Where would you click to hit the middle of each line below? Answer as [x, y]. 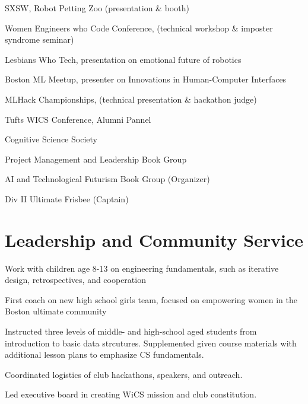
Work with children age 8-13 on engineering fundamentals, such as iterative [142, 268]
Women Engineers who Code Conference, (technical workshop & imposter [139, 28]
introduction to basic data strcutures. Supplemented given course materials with [151, 343]
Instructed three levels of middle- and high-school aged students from [131, 331]
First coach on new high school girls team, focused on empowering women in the [151, 299]
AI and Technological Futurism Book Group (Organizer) [107, 179]
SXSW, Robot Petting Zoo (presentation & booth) [97, 8]
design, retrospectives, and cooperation [75, 280]
